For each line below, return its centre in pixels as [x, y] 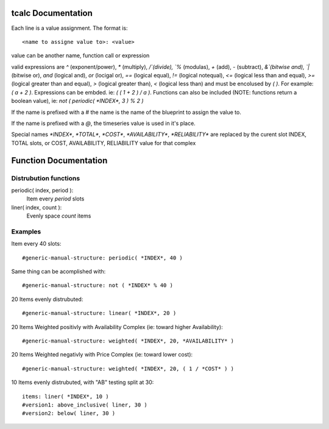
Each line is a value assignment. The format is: [69, 28]
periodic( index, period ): [42, 190]
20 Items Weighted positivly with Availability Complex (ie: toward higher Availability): [117, 327]
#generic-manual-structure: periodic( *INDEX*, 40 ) [102, 258]
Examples [26, 232]
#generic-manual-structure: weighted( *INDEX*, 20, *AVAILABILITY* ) [128, 341]
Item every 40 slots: [36, 244]
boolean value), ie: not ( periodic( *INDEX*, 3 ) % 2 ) [77, 101]
